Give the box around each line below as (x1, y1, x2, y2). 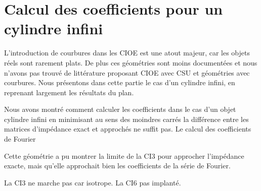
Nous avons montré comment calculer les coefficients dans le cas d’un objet (4, 104, 236, 114)
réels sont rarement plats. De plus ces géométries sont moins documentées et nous (4, 57, 257, 68)
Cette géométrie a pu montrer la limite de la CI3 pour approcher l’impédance (4, 150, 244, 161)
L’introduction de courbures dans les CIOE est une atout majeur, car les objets (4, 47, 250, 58)
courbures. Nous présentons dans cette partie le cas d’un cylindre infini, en (4, 77, 235, 88)
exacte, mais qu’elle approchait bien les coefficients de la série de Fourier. (4, 160, 231, 171)
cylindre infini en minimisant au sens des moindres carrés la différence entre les (4, 113, 249, 124)
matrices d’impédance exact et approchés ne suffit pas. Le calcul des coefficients (4, 123, 251, 134)
